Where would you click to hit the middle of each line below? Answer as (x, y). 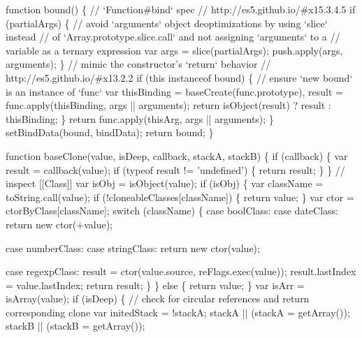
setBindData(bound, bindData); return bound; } (110, 132)
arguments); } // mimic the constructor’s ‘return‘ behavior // (138, 64)
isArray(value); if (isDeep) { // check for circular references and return (158, 299)
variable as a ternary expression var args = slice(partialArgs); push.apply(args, (174, 50)
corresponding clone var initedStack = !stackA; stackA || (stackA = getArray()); (178, 312)
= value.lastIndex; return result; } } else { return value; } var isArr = (155, 285)
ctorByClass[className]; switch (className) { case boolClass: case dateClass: (172, 211)
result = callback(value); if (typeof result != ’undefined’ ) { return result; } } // (175, 169)
